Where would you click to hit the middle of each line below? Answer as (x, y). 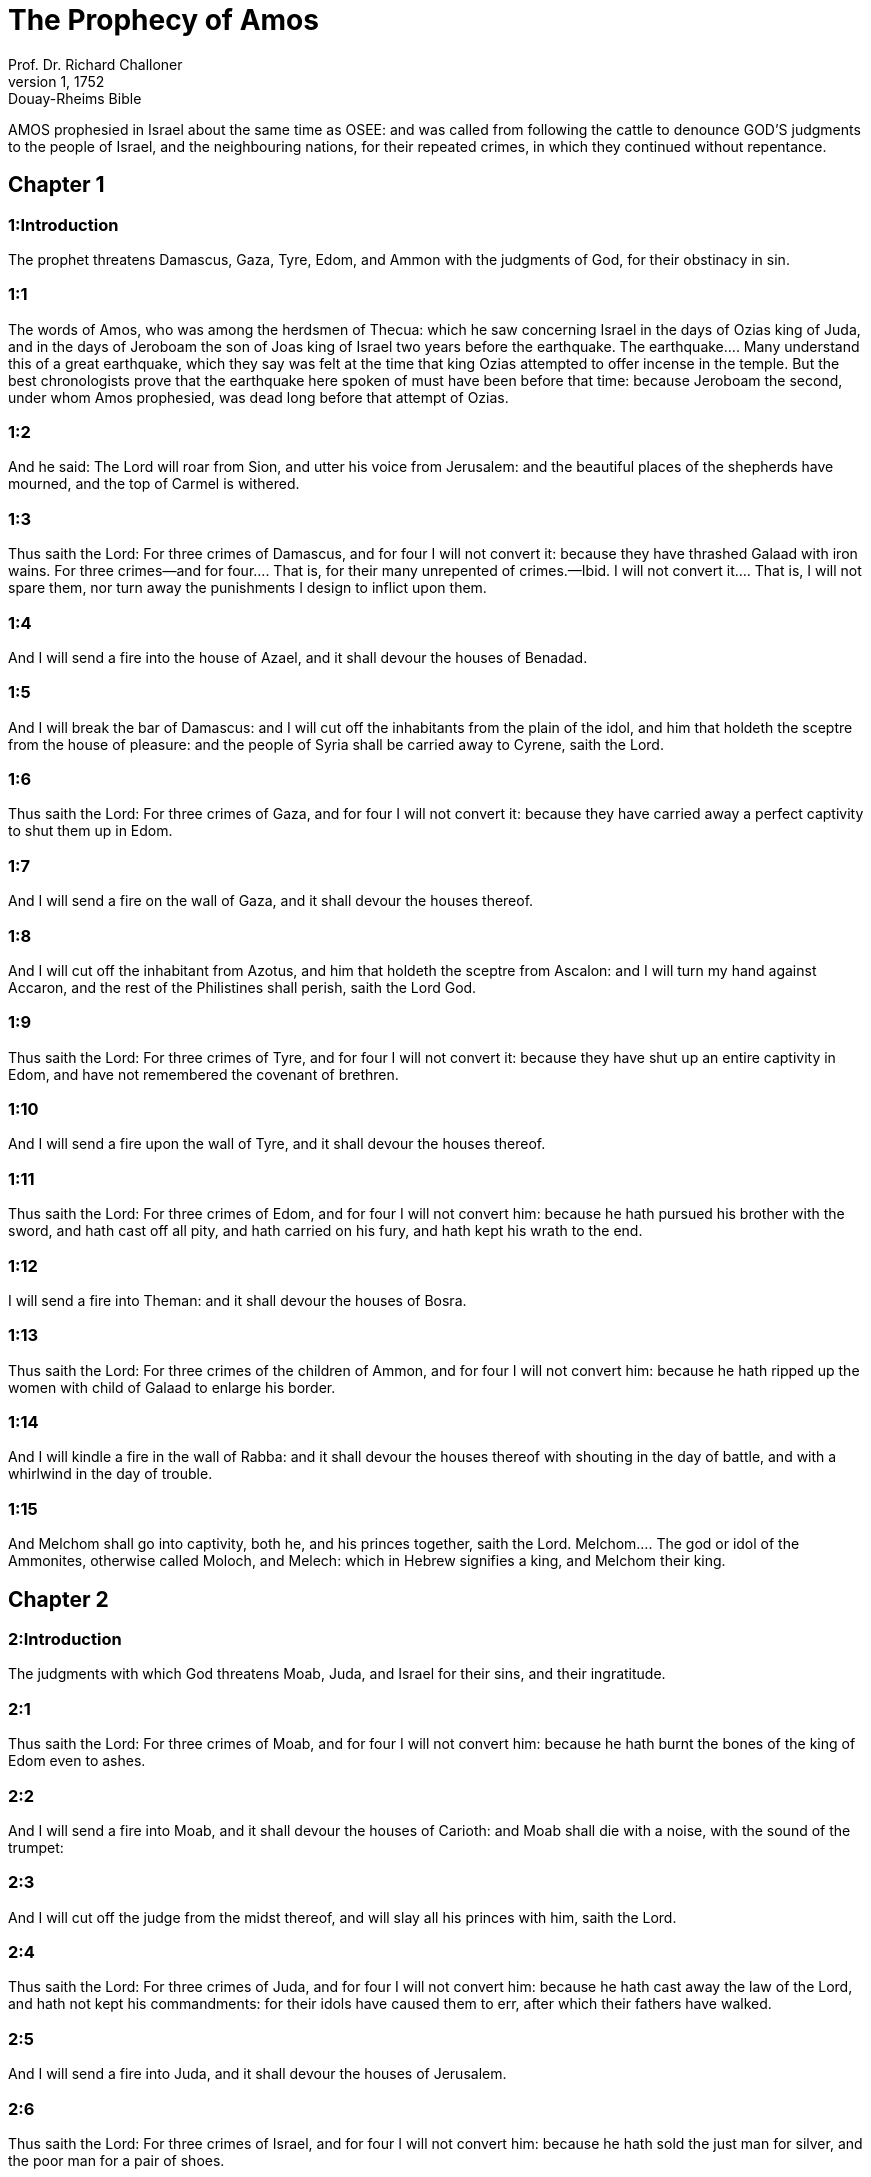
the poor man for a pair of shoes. (116, 2160)
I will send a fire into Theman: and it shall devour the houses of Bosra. (237, 1300)
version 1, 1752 (56, 81)
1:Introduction (63, 224)
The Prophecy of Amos (163, 20)
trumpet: (36, 1847)
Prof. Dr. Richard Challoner (95, 64)
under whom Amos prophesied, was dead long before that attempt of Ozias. (258, 397)
